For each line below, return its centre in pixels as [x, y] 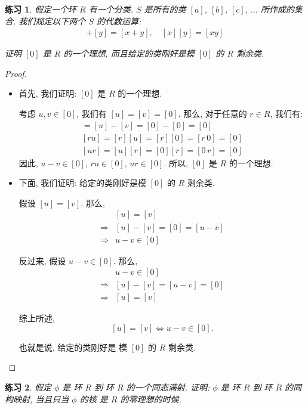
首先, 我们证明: [48, 93]
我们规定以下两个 [52, 21]
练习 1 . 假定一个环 [41, 9]
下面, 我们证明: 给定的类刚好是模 [82, 183]
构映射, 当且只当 [37, 399]
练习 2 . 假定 [28, 387]
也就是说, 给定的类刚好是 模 [73, 347]
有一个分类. [111, 9]
